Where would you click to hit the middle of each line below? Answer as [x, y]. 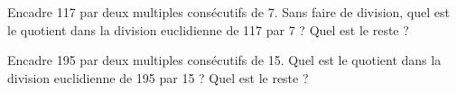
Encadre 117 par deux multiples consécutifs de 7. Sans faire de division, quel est [228, 12]
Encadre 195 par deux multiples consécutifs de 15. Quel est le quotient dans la [224, 60]
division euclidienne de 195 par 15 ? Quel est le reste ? [158, 77]
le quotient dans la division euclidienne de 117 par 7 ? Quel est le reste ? [208, 29]
